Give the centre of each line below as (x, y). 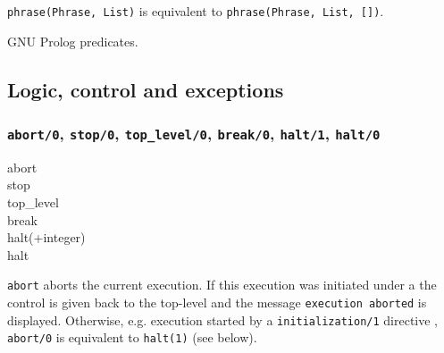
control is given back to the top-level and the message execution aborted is (217, 303)
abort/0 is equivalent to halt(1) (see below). (132, 337)
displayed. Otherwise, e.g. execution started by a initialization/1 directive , (222, 319)
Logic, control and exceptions (146, 89)
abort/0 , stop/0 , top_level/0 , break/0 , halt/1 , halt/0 (194, 133)
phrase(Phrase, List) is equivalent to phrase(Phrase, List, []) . (196, 11)
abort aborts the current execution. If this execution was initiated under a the (222, 285)
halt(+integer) (46, 237)
